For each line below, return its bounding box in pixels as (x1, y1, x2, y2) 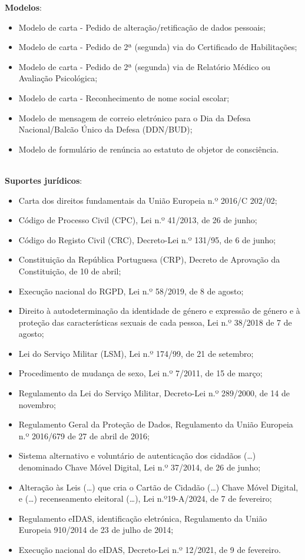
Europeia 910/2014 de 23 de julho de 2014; (18, 523, 174, 536)
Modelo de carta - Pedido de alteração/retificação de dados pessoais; (18, 21, 266, 33)
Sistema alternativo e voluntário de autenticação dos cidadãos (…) (18, 449, 256, 462)
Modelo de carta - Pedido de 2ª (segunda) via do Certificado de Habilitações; (18, 41, 297, 53)
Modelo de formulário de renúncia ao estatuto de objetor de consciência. (18, 143, 279, 155)
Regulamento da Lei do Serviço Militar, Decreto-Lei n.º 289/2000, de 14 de (18, 387, 290, 399)
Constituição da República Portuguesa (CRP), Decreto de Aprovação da (18, 253, 280, 266)
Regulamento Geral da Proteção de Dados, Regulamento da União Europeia (18, 418, 293, 430)
